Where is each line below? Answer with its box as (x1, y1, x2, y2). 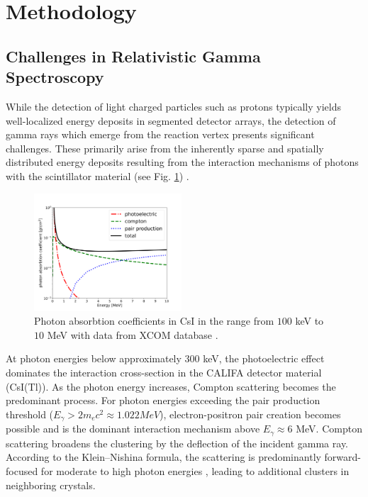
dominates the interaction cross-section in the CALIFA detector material (6, 365, 322, 380)
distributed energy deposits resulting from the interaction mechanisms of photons (6, 155, 359, 169)
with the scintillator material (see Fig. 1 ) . (6, 168, 189, 183)
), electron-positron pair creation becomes (160, 406, 341, 421)
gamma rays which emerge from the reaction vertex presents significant (6, 127, 315, 142)
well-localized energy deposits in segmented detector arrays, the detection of (6, 113, 336, 128)
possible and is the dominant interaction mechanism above (6, 421, 260, 436)
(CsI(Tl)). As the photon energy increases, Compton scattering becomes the (6, 379, 336, 393)
